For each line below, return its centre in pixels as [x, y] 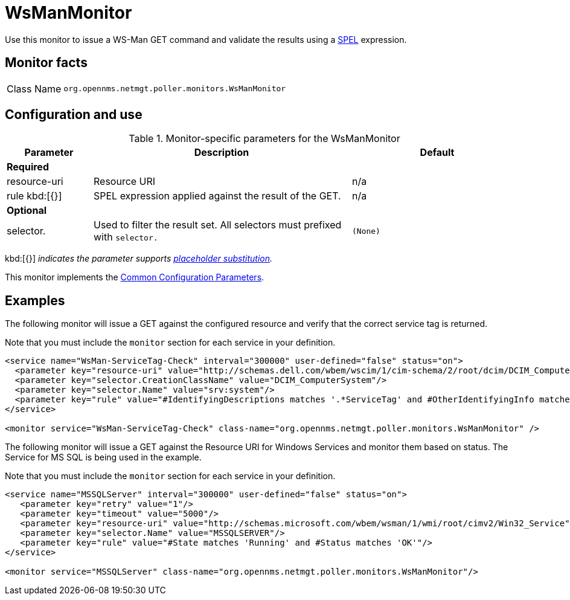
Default [437, 153]
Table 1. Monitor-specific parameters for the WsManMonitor [264, 139]
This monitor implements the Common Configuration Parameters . [135, 277]
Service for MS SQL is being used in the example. [103, 457]
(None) [366, 231]
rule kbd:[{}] [34, 196]
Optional [27, 211]
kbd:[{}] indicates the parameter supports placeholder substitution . [139, 259]
